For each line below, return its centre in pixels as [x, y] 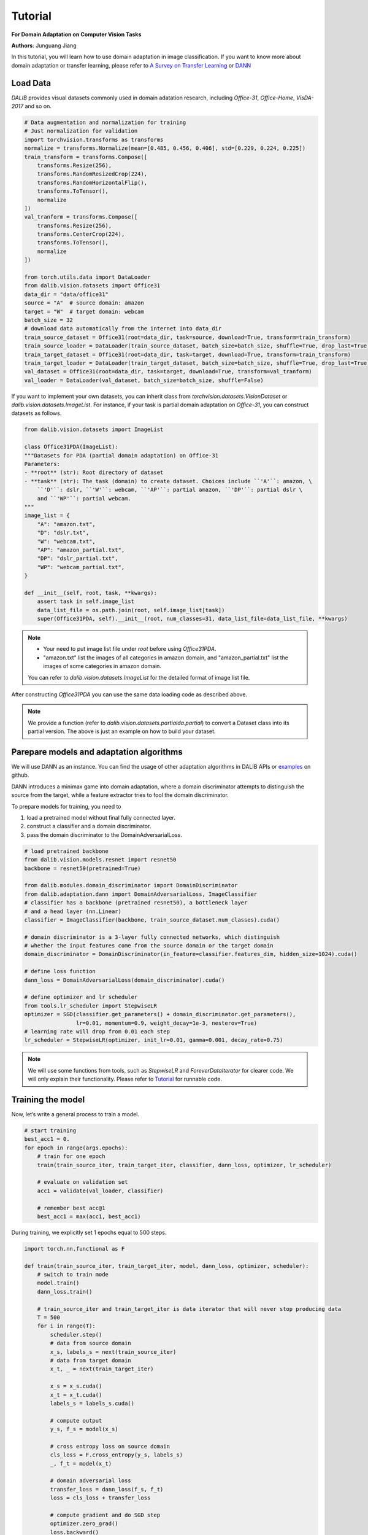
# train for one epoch [71, 1156]
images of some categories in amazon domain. [102, 666]
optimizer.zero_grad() [84, 1524]
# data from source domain [90, 1343]
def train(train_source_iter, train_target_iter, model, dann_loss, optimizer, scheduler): [167, 1266]
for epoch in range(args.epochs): [76, 1148]
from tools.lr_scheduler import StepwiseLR [91, 1006]
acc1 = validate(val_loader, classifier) [100, 1191]
